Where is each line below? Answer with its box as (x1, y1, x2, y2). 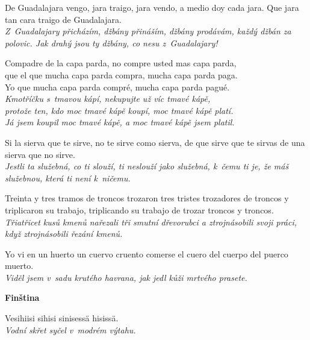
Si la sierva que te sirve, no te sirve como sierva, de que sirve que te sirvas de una (5, 136, 305, 148)
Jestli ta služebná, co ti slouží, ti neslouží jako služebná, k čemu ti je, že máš (5, 160, 289, 172)
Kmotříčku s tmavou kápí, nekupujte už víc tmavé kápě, (5, 92, 211, 105)
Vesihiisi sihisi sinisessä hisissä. (5, 312, 119, 324)
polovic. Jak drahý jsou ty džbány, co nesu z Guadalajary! (5, 36, 218, 49)
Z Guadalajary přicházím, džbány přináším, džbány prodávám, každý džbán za (5, 25, 291, 37)
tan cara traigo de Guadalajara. (5, 13, 122, 25)
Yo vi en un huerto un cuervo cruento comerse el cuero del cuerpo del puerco (5, 247, 288, 260)
